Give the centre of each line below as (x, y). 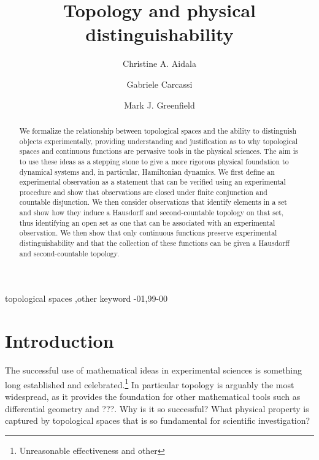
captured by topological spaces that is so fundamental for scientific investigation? (158, 420)
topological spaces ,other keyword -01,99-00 (86, 298)
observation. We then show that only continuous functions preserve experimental (148, 233)
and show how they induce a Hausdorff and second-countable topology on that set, (152, 213)
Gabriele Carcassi (159, 84)
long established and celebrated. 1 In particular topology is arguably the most (150, 383)
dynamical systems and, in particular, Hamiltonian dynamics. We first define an (147, 171)
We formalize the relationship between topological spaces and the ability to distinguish (158, 130)
